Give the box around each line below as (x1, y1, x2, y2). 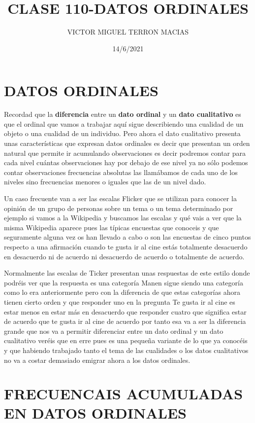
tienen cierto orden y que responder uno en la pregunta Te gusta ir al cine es (4, 296, 235, 307)
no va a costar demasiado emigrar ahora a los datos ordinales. (4, 354, 191, 365)
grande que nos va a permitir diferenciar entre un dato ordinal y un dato (4, 325, 223, 336)
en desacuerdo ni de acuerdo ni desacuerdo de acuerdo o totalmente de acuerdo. (4, 251, 245, 261)
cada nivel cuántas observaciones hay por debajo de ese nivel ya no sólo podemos (4, 157, 248, 168)
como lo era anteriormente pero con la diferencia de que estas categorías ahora (4, 287, 240, 297)
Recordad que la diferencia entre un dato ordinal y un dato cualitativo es (4, 109, 241, 119)
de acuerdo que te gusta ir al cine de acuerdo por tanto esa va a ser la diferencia (4, 316, 246, 326)
